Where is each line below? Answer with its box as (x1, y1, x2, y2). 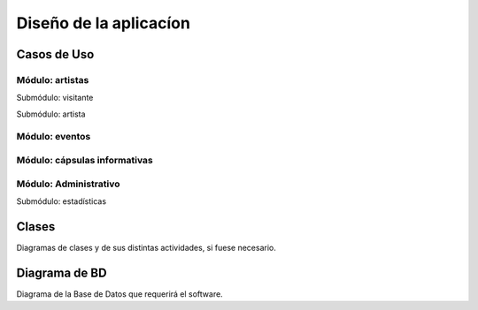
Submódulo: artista (16, 109, 86, 119)
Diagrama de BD (16, 265, 107, 280)
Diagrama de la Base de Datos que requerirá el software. (16, 288, 223, 299)
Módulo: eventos (16, 131, 91, 143)
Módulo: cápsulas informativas (16, 155, 154, 167)
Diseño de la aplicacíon (16, 13, 190, 33)
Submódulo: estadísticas (16, 195, 106, 207)
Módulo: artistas (16, 73, 89, 86)
